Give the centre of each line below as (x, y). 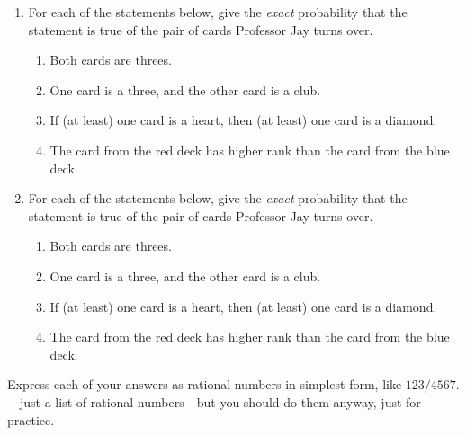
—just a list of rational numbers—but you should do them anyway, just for (214, 401)
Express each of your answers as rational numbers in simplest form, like (205, 384)
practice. (31, 419)
